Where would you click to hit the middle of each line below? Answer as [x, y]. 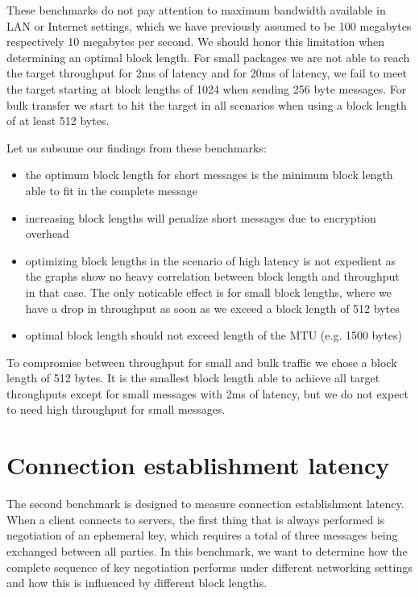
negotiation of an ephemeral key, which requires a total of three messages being [202, 535]
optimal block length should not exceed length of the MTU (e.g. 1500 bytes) [214, 335]
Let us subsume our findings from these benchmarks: [137, 147]
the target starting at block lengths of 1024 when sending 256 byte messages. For [207, 88]
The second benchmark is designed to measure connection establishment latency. [205, 504]
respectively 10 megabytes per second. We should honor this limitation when [196, 42]
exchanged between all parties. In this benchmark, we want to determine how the [207, 550]
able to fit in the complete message [112, 190]
